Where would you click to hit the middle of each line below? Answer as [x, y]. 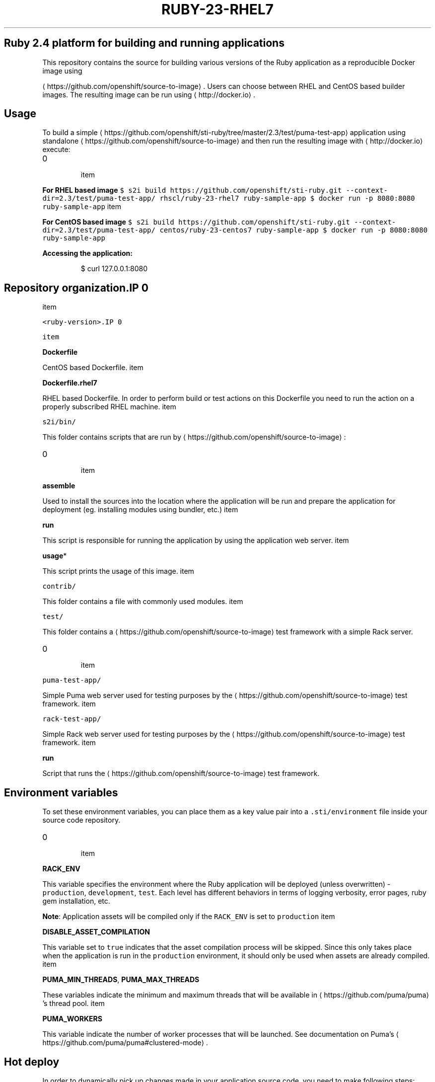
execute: [56, 150]
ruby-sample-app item [82, 207]
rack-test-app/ [72, 719]
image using [62, 71]
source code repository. [81, 820]
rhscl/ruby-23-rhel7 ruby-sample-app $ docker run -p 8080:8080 [287, 198]
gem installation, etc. [76, 901]
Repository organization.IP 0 [76, 288]
